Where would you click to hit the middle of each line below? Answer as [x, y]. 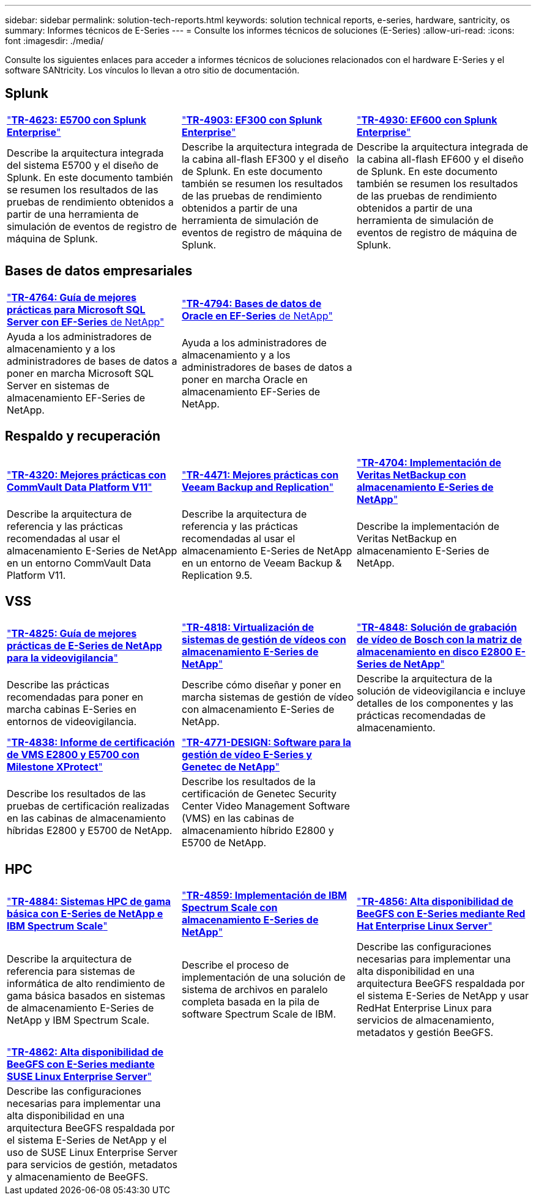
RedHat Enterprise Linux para [424, 1008]
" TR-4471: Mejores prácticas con [260, 475]
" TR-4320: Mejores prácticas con [87, 475]
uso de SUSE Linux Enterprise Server [92, 1153]
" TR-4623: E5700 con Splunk [77, 120]
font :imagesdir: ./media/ [54, 41]
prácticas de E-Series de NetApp [84, 646]
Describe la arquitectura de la [424, 679]
